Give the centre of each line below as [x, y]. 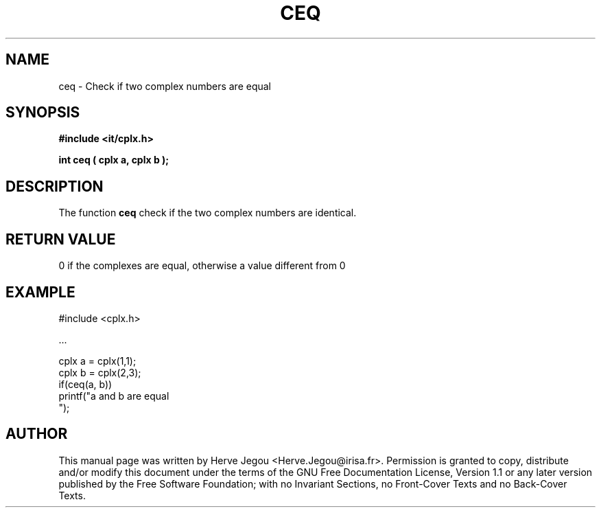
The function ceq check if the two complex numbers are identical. [208, 213]
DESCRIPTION [55, 186]
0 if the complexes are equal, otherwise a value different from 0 [202, 266]
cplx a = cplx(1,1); [97, 361]
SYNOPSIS [43, 113]
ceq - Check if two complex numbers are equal [165, 86]
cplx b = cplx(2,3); [100, 372]
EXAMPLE [40, 292]
